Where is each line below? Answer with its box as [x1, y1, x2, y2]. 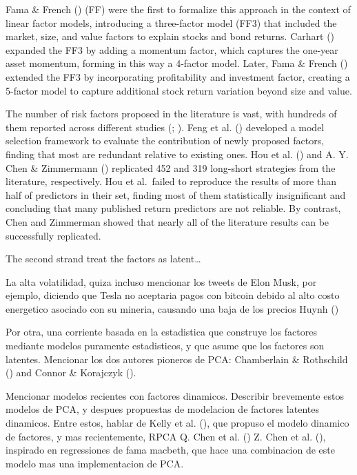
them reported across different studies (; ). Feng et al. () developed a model [6, 119, 325, 134]
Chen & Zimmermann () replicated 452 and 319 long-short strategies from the [6, 160, 336, 175]
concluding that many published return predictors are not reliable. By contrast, [6, 201, 341, 215]
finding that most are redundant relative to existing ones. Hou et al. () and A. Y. [6, 146, 349, 161]
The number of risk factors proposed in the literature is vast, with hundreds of [6, 106, 337, 121]
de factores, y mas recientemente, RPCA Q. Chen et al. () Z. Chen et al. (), [6, 429, 326, 443]
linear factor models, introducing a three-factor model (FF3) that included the [6, 15, 337, 30]
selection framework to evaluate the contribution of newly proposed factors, [6, 133, 325, 148]
